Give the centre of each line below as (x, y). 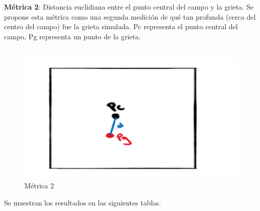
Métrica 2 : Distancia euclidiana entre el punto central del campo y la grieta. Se (129, 7)
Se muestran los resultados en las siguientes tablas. (83, 202)
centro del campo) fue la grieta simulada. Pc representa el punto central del (121, 26)
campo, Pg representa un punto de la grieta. (72, 36)
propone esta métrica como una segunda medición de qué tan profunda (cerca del (130, 16)
